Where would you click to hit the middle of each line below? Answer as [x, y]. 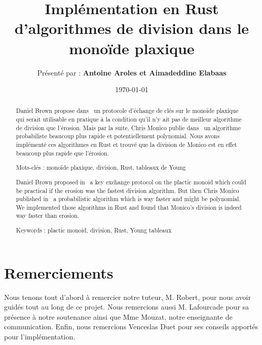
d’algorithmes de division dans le [132, 28]
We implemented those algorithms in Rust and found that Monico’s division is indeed [129, 207]
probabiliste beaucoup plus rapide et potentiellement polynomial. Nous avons [118, 136]
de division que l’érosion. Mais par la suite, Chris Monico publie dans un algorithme [128, 127]
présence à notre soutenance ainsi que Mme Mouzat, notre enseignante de [118, 316]
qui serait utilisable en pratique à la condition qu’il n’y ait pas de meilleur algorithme [129, 119]
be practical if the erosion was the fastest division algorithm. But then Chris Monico [127, 190]
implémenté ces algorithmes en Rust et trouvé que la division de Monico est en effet [126, 145]
